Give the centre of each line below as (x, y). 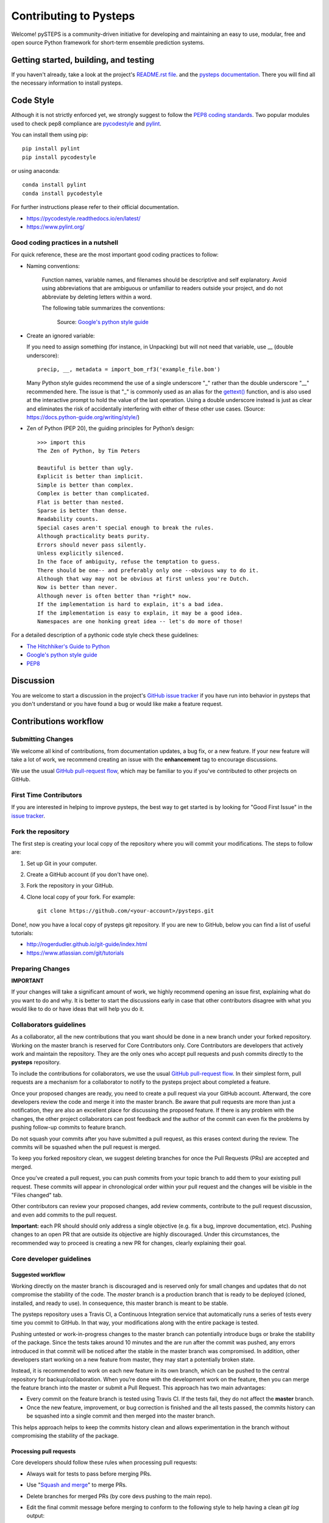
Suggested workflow (38, 1275)
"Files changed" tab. (37, 1195)
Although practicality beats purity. (94, 536)
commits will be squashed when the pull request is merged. (86, 1147)
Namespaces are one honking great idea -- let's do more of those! (140, 622)
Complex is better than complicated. (94, 494)
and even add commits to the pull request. (64, 1215)
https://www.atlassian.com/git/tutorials (75, 953)
